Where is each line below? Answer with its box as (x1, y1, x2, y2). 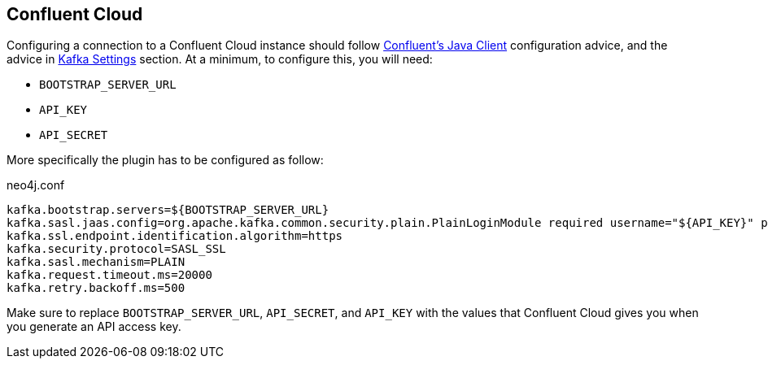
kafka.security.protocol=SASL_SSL (7, 242, 226, 256)
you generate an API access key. (7, 319, 181, 334)
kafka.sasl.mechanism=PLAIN (7, 255, 185, 269)
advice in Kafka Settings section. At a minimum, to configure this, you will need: (7, 52, 433, 67)
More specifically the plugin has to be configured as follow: (7, 153, 324, 167)
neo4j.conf (7, 178, 65, 193)
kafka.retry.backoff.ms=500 (7, 281, 185, 295)
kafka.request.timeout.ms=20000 (7, 268, 212, 282)
